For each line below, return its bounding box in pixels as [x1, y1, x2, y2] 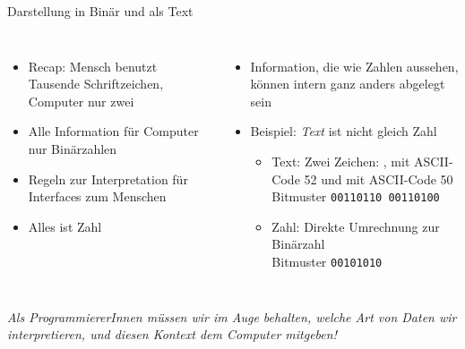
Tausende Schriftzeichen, [28, 74, 164, 93]
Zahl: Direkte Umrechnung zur [271, 217, 440, 235]
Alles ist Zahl [28, 217, 102, 235]
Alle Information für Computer [28, 122, 199, 140]
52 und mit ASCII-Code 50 [304, 169, 453, 188]
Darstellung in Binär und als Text [7, 2, 194, 20]
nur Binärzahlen [28, 139, 117, 157]
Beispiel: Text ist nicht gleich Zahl [250, 122, 437, 140]
